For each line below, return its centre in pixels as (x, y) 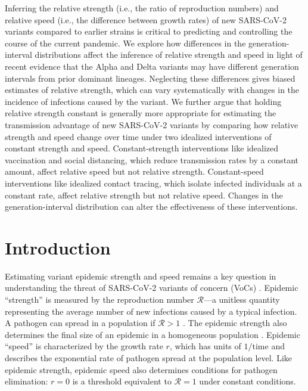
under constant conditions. (248, 381)
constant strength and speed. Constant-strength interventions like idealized (142, 148)
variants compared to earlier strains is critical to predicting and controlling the (149, 31)
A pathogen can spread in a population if (80, 323)
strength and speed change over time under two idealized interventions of (138, 136)
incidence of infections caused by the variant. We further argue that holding (143, 101)
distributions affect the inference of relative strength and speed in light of (169, 55)
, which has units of (205, 346)
